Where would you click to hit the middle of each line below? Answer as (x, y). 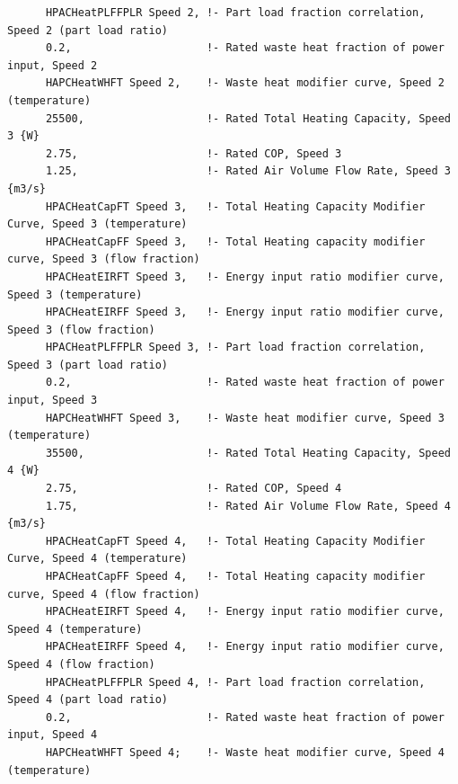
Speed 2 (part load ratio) (88, 30)
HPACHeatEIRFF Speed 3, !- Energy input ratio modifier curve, (245, 312)
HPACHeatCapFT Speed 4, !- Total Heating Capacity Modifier (235, 541)
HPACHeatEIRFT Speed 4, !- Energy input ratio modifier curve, (245, 612)
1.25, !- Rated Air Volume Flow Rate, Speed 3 (248, 171)
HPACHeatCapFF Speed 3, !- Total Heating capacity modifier (235, 241)
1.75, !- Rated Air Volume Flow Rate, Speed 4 (248, 506)
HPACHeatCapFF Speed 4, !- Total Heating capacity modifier (235, 576)
